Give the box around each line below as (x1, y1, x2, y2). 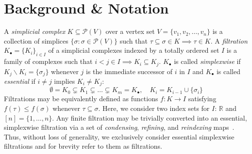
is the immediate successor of (86, 66, 173, 76)
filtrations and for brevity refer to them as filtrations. (4, 141, 163, 151)
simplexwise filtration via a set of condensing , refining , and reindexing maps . (4, 122, 235, 132)
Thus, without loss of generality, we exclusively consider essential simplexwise (4, 131, 235, 141)
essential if (4, 76, 35, 86)
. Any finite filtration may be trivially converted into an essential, (52, 112, 247, 123)
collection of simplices (4, 35, 68, 46)
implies (54, 76, 75, 86)
